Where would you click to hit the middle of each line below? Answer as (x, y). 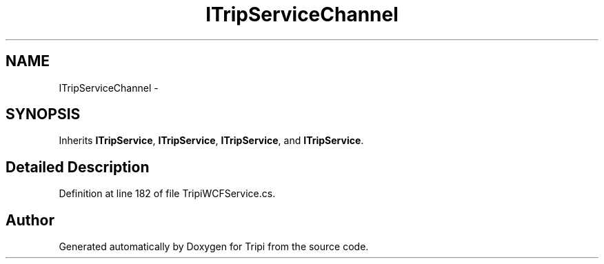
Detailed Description (78, 167)
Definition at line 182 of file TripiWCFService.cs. (167, 194)
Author (30, 220)
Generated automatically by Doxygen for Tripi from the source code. (214, 247)
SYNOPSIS (43, 114)
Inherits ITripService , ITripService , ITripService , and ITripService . (211, 141)
